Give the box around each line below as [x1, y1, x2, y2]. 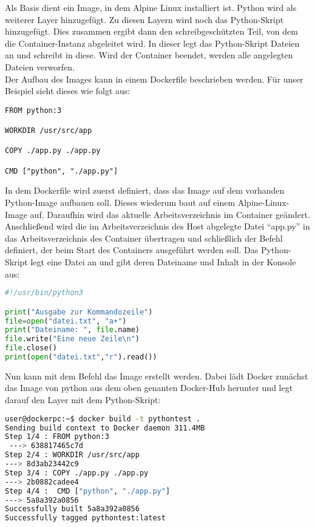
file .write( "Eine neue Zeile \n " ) [5, 335, 140, 344]
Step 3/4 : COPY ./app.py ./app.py [5, 468, 149, 477]
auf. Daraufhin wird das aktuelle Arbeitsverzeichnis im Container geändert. [30, 208, 310, 220]
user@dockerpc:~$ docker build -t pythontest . [5, 414, 201, 423]
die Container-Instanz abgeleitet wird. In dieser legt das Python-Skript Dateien [5, 36, 300, 49]
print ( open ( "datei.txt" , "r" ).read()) [5, 353, 157, 361]
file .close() [5, 344, 57, 353]
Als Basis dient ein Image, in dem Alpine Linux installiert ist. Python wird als [5, 1, 297, 13]
